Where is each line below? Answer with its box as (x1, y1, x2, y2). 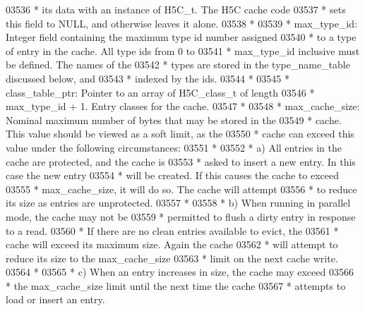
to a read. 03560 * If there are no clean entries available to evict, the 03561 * (6, 223, 339, 238)
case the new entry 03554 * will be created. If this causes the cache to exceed (6, 168, 339, 183)
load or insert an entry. (6, 292, 105, 307)
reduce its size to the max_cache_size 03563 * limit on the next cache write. (6, 250, 338, 265)
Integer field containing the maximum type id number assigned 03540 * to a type (6, 30, 357, 44)
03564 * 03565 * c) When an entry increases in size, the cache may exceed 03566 (6, 264, 354, 279)
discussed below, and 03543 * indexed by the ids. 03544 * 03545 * (6, 71, 290, 85)
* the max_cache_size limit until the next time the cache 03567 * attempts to (6, 278, 346, 293)
